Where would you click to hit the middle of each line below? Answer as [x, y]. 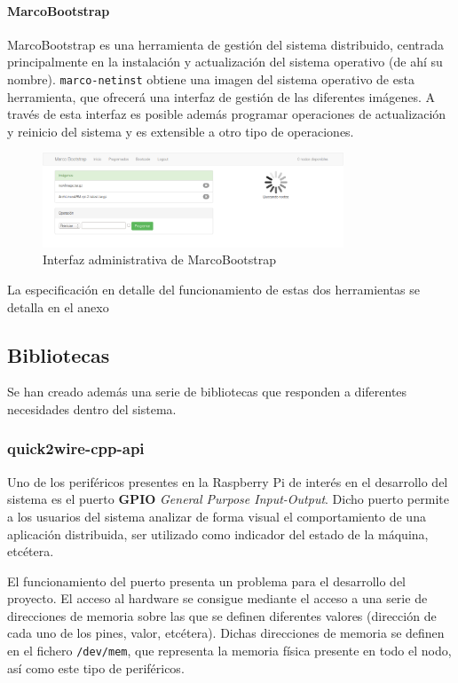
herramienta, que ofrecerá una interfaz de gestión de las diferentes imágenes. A [221, 96]
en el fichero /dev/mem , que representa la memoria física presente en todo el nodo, [229, 651]
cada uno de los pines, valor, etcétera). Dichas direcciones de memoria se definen [226, 633]
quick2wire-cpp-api [76, 448]
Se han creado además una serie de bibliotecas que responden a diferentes [207, 392]
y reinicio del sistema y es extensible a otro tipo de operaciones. [181, 131]
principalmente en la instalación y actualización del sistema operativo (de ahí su [225, 62]
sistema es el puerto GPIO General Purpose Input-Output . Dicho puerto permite [228, 499]
